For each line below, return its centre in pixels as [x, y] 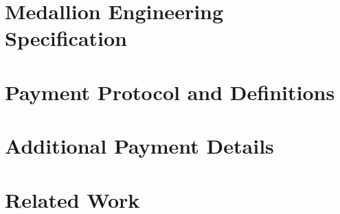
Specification [66, 38]
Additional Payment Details [139, 146]
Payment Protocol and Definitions [170, 92]
